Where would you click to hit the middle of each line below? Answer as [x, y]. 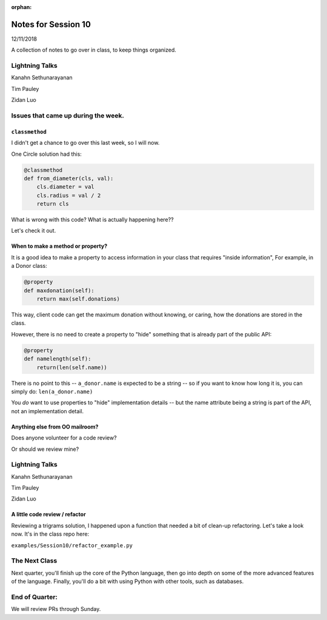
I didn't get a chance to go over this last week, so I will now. [85, 143]
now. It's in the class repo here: [50, 534]
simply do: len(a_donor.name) [52, 392]
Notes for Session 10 [51, 24]
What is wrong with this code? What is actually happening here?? [92, 220]
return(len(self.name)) [72, 367]
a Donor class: [29, 266]
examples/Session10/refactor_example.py [72, 545]
